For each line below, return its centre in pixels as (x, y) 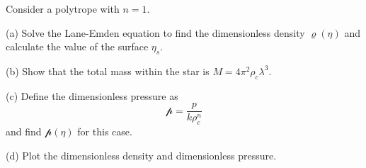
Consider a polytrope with (63, 9)
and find (24, 131)
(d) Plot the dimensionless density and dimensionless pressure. (141, 155)
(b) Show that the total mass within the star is (108, 71)
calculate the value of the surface (77, 46)
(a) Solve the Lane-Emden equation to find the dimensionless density (155, 32)
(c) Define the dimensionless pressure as (92, 95)
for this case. (105, 131)
